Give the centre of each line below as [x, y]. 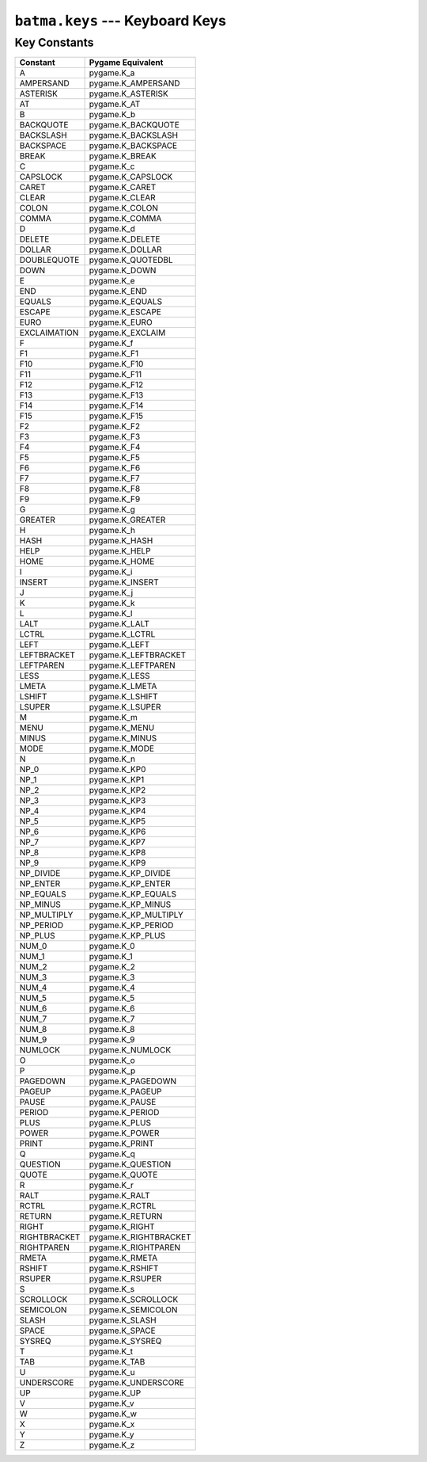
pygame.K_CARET [123, 188]
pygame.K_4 [112, 988]
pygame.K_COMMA [125, 219]
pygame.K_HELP [120, 551]
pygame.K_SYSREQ [125, 1341]
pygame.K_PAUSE [123, 1102]
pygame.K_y [111, 1435]
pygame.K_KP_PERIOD [131, 925]
